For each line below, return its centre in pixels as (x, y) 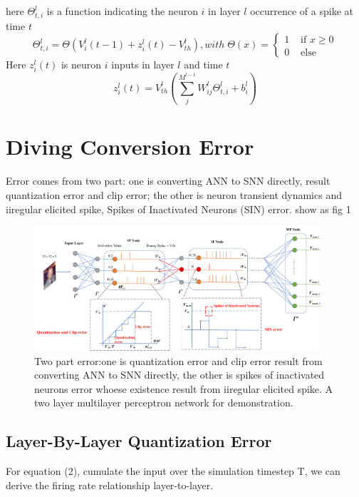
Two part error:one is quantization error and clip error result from (178, 360)
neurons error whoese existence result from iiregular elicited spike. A (184, 388)
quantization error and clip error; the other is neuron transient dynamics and (174, 194)
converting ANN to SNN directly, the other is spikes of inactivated (179, 375)
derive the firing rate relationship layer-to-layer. (110, 485)
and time (203, 65)
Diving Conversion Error (130, 147)
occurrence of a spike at (302, 11)
